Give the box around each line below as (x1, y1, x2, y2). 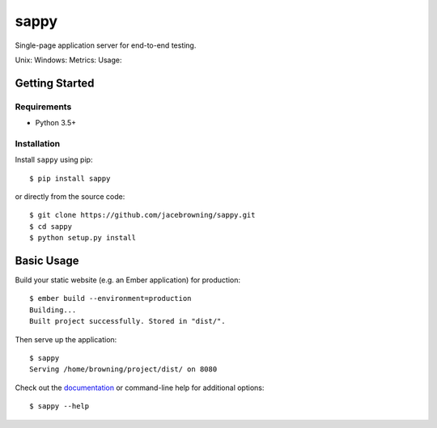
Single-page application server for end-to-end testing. (15, 40, 197, 50)
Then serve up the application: (15, 334, 117, 344)
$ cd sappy (29, 222, 73, 231)
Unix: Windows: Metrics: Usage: (15, 55, 122, 65)
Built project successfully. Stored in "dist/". (29, 316, 226, 326)
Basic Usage (15, 254, 79, 267)
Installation (15, 138, 61, 149)
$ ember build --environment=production (29, 294, 192, 303)
